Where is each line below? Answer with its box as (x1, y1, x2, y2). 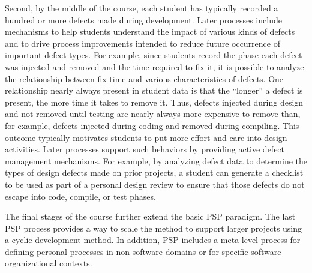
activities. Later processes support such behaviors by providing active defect (5, 143, 285, 155)
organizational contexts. (5, 257, 92, 269)
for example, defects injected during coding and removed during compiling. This (5, 119, 299, 131)
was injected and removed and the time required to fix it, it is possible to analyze (5, 60, 304, 73)
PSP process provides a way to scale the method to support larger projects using (5, 221, 302, 234)
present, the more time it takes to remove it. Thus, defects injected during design (5, 95, 304, 108)
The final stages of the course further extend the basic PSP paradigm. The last (5, 210, 296, 223)
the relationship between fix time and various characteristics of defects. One (5, 72, 284, 85)
